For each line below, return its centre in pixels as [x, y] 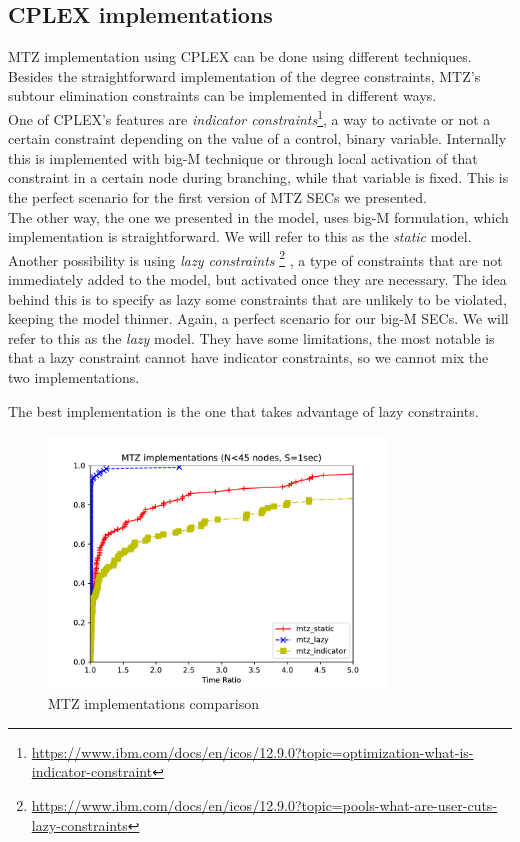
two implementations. [74, 377]
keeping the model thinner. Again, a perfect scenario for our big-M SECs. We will [258, 318]
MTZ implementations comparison [153, 703]
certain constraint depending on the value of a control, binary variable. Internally [257, 138]
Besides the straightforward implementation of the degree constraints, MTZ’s [244, 75]
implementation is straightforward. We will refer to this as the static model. [240, 236]
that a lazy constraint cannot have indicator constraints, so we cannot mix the [248, 357]
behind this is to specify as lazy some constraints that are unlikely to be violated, [257, 298]
